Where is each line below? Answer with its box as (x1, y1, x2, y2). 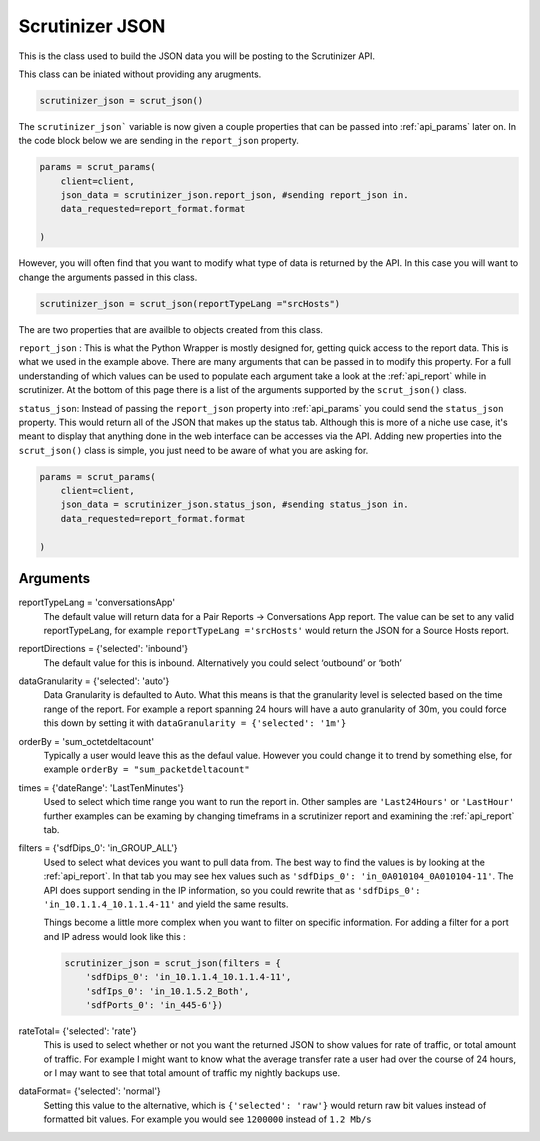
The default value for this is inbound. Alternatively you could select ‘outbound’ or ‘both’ (43, 656, 402, 669)
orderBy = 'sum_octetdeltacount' (18, 735, 155, 747)
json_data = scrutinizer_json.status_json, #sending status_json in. (60, 499, 409, 510)
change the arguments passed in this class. (18, 271, 198, 283)
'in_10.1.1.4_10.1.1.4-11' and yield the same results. (43, 898, 289, 910)
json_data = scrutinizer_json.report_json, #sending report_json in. (60, 190, 409, 201)
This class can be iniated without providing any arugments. (18, 68, 262, 80)
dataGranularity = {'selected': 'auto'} (18, 675, 170, 687)
